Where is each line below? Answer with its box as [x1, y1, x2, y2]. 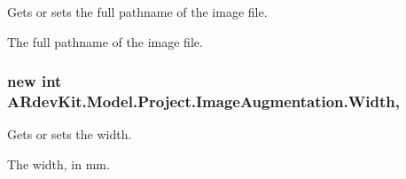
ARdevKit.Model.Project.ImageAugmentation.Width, [7, 90, 400, 113]
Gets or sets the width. [7, 125, 132, 144]
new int [7, 70, 62, 92]
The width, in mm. [7, 154, 110, 173]
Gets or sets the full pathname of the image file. [7, 3, 268, 20]
